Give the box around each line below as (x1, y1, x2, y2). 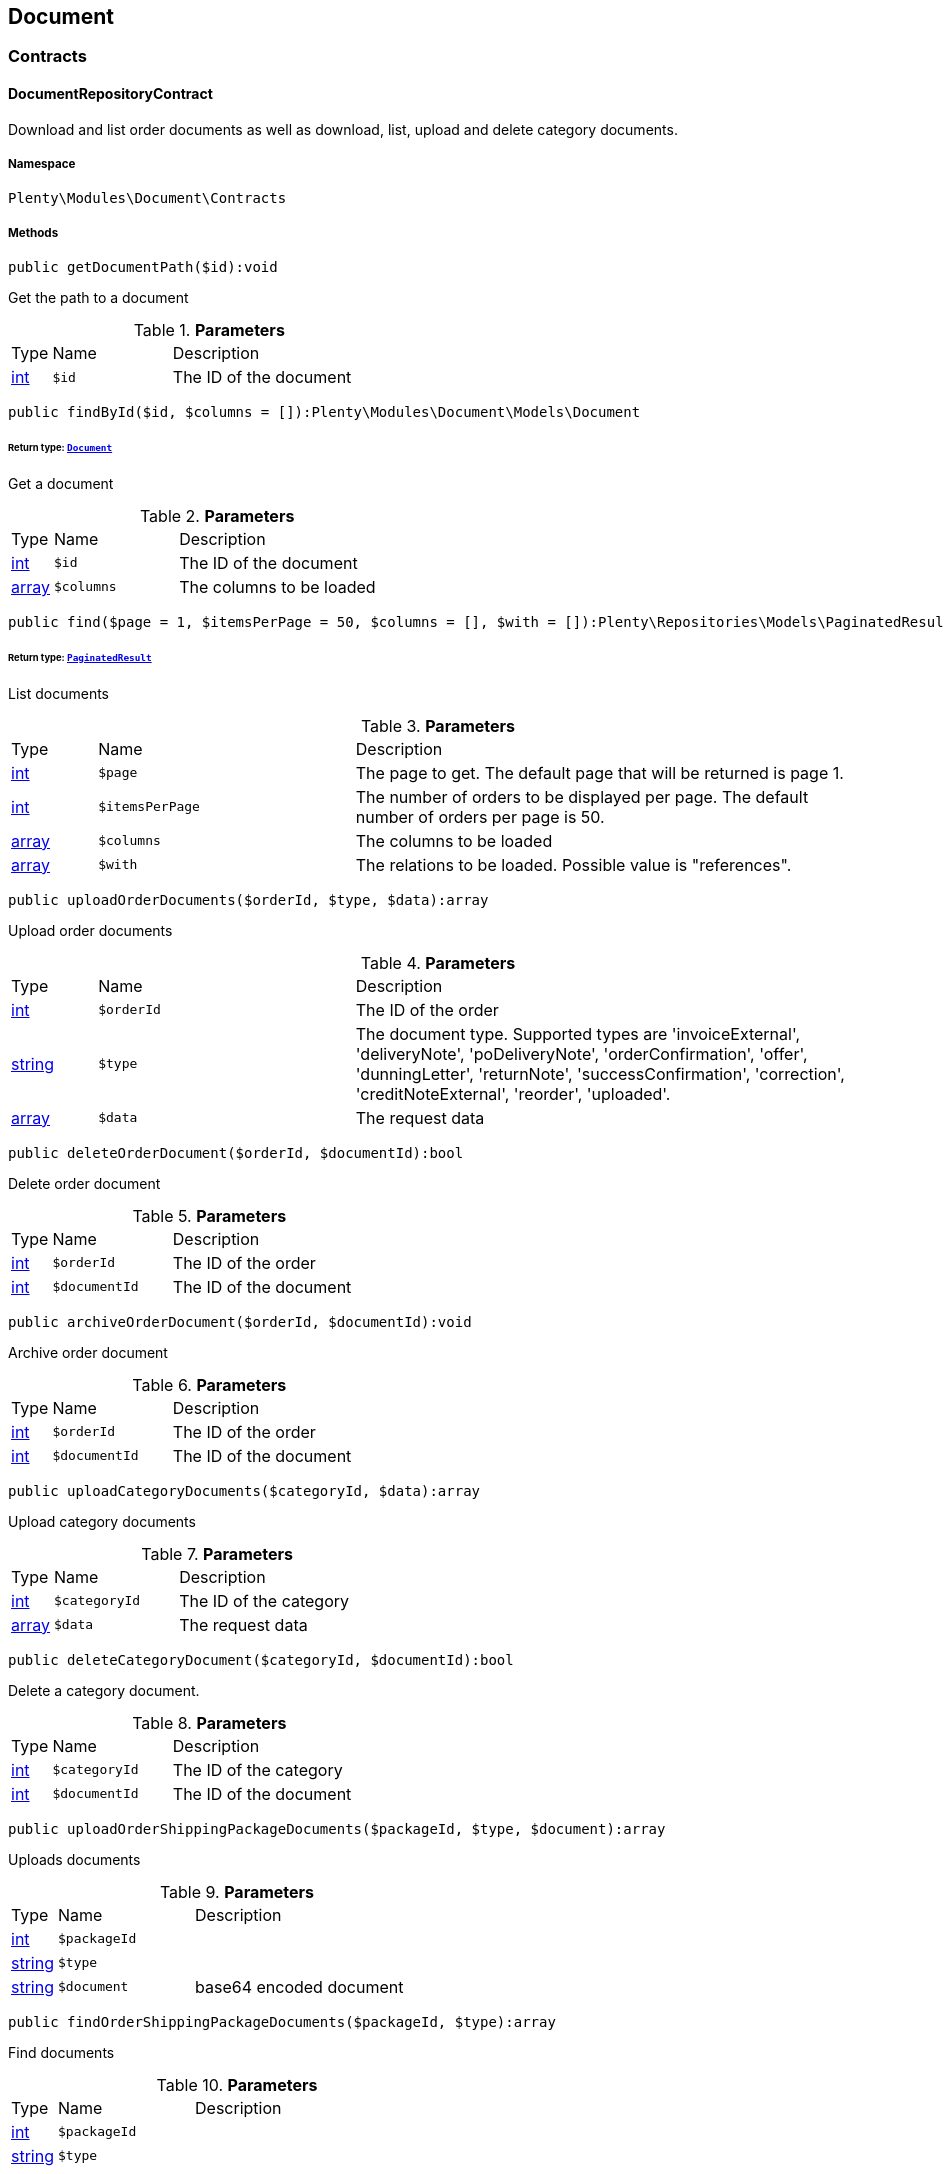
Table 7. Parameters (141, 1543, 293, 1564)
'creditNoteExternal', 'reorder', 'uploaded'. (355, 1083, 671, 1104)
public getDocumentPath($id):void (8, 259, 278, 276)
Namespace (8, 157, 76, 172)
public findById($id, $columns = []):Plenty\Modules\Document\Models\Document (8, 404, 641, 421)
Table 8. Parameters (132, 1712, 287, 1733)
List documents (8, 684, 109, 702)
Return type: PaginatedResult (8, 651, 152, 663)
